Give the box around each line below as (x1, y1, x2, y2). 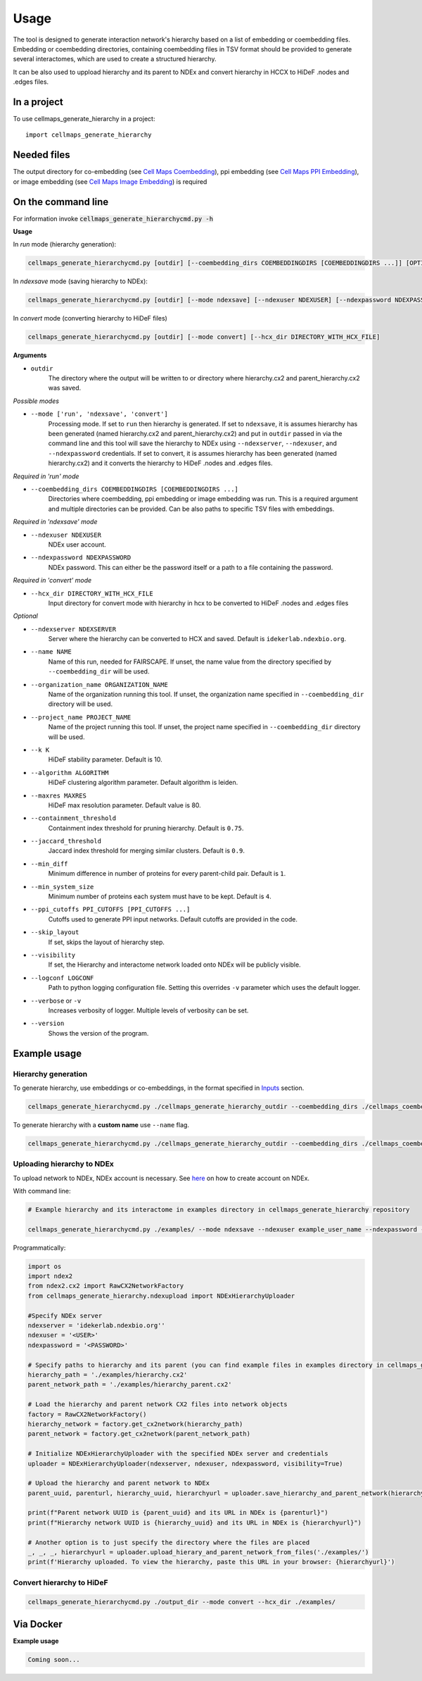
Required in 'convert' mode (13, 576, 92, 585)
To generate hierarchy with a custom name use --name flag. (13, 1120, 190, 1129)
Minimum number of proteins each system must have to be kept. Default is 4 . (48, 892, 272, 901)
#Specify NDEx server (27, 1311, 103, 1320)
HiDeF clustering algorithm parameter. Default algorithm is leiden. (48, 779, 238, 787)
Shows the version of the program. (48, 1029, 149, 1037)
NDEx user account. (48, 540, 107, 549)
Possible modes (13, 397, 60, 405)
